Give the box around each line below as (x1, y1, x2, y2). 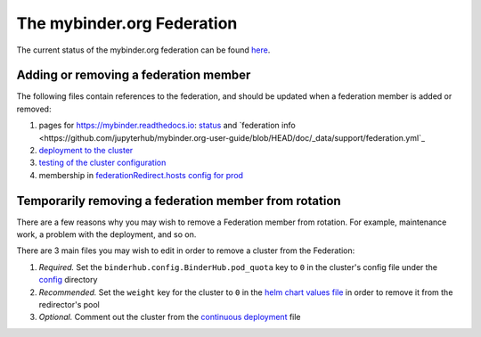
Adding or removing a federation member (16, 68, 251, 83)
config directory (38, 275, 98, 285)
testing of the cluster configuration (38, 157, 167, 168)
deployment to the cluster (38, 145, 134, 156)
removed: (16, 103, 52, 114)
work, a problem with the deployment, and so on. (16, 229, 197, 240)
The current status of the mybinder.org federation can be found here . (16, 45, 271, 55)
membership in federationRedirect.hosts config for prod (38, 169, 244, 180)
